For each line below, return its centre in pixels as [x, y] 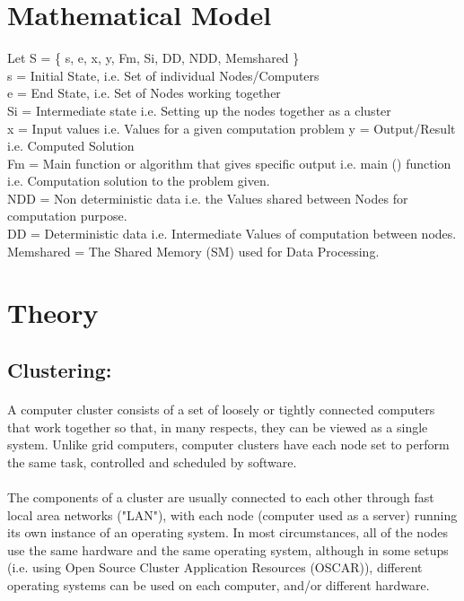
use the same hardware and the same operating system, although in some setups [228, 549]
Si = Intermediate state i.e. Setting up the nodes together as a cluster [199, 110]
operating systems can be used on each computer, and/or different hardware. [219, 584]
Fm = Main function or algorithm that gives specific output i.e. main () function [229, 163]
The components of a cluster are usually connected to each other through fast [221, 496]
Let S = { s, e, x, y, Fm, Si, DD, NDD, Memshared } [153, 58]
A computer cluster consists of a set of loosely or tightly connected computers [221, 409]
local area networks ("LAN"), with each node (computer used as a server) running [232, 514]
